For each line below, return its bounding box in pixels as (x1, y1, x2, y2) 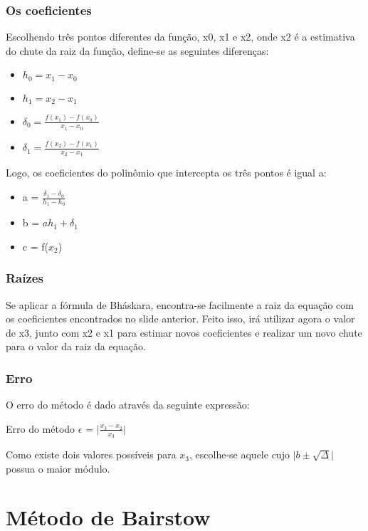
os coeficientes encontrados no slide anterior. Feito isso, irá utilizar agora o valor (6, 311, 355, 326)
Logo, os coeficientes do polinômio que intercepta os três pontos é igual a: (6, 165, 327, 180)
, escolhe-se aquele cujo (189, 447, 290, 462)
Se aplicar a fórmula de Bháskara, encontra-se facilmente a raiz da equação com (6, 297, 354, 312)
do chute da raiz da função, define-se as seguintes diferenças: (6, 43, 269, 58)
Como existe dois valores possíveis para (6, 447, 177, 462)
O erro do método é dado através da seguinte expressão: (6, 397, 250, 412)
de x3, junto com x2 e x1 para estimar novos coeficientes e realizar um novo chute (6, 325, 362, 340)
